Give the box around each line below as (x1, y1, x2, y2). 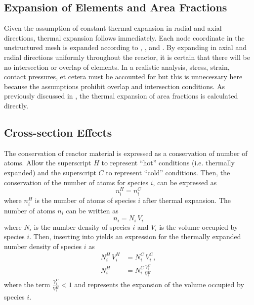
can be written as (66, 205, 119, 215)
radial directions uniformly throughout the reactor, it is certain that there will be (4, 51, 250, 62)
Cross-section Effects (4, 124, 112, 140)
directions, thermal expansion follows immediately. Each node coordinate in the (4, 32, 245, 43)
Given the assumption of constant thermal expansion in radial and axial (4, 23, 222, 33)
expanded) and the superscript (4, 167, 96, 177)
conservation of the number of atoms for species (4, 177, 149, 187)
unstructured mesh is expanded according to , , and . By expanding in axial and (4, 42, 247, 52)
